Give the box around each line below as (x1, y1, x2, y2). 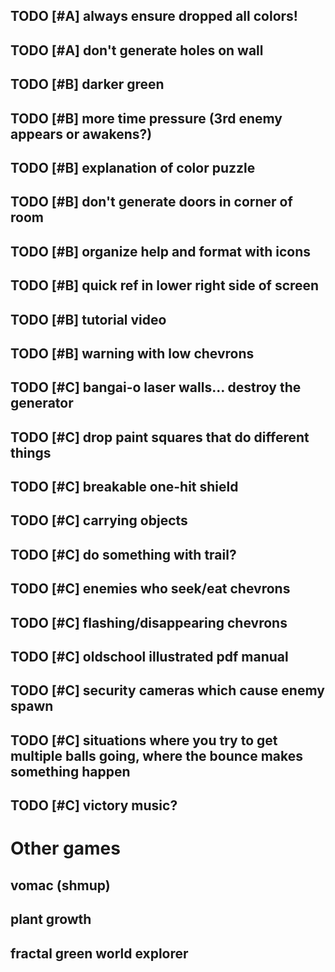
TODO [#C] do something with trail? (10, 546, 237, 563)
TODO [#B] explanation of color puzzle (10, 159, 256, 176)
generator (10, 395, 74, 412)
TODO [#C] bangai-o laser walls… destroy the (10, 379, 302, 396)
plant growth (10, 911, 92, 928)
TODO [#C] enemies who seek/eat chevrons (10, 580, 291, 598)
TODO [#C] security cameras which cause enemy (10, 682, 325, 699)
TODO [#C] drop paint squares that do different (10, 429, 310, 446)
